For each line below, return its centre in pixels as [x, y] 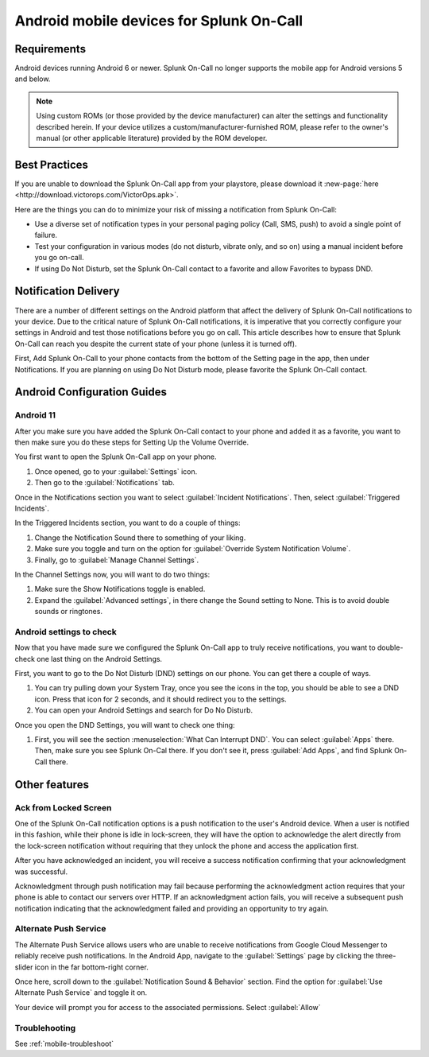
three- [386, 956]
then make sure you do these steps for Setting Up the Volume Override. [132, 442]
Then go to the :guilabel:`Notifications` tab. [104, 483]
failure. [46, 235]
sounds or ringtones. [69, 612]
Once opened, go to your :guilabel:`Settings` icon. [116, 471]
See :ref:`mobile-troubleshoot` [64, 1043]
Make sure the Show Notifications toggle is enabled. [120, 589]
